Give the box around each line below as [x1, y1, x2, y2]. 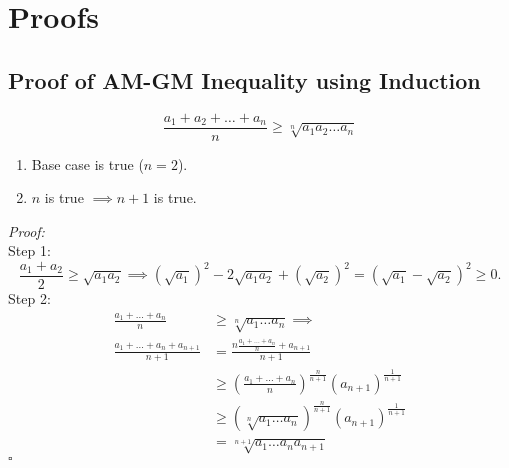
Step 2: [8, 288, 51, 309]
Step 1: [8, 240, 51, 261]
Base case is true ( [31, 153, 144, 174]
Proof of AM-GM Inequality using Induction [8, 64, 481, 95]
